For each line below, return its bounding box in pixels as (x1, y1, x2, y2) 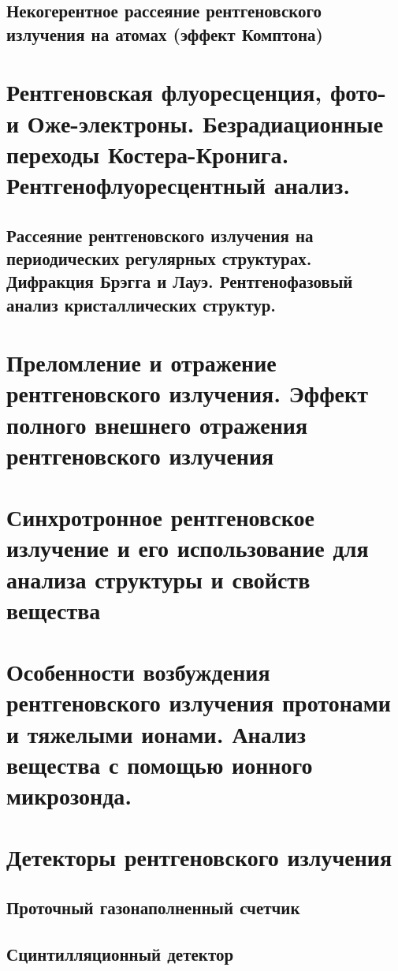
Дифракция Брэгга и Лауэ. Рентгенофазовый (6, 269, 353, 293)
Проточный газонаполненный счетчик (6, 894, 300, 919)
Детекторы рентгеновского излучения (6, 841, 392, 873)
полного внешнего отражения (6, 408, 308, 440)
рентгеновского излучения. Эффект (6, 377, 368, 409)
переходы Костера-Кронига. (6, 137, 289, 170)
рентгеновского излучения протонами (6, 686, 392, 719)
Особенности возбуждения (6, 655, 270, 688)
